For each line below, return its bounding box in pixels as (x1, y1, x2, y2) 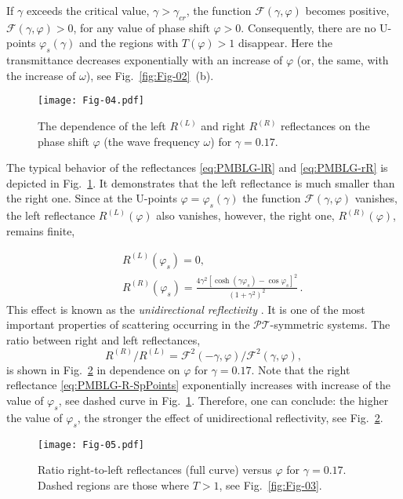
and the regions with (79, 35, 179, 51)
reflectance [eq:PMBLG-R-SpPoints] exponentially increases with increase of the (6, 377, 390, 393)
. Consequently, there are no (241, 19, 376, 35)
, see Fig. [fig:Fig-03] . (219, 476, 322, 493)
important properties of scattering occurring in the (6, 316, 250, 333)
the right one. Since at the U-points (6, 190, 177, 206)
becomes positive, (305, 2, 390, 18)
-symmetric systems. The (270, 316, 390, 333)
